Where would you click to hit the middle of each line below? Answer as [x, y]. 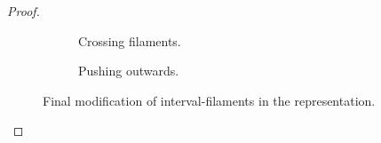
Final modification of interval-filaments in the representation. [209, 100]
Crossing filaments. [130, 40]
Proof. [24, 11]
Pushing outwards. [129, 71]
